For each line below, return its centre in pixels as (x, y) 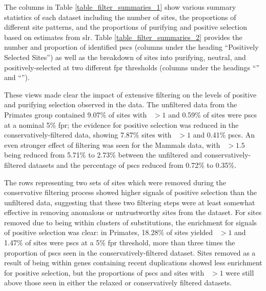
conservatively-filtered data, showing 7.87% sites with (88, 135)
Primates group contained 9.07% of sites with (76, 114)
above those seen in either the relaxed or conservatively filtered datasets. (118, 283)
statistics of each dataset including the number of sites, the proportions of (120, 17)
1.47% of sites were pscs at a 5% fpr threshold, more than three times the (120, 242)
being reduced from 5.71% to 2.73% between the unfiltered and (103, 155)
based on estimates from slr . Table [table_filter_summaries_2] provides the (123, 37)
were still (240, 272)
